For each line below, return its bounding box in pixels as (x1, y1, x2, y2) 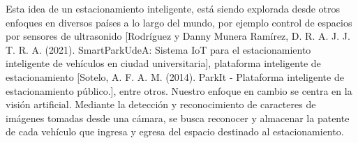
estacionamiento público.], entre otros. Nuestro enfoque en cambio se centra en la (6, 83, 352, 98)
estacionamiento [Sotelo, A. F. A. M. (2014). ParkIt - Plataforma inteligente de (6, 69, 344, 84)
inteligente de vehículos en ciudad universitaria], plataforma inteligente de (6, 56, 321, 70)
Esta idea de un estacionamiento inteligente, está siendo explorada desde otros (6, 1, 341, 15)
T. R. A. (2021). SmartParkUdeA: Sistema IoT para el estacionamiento (6, 42, 311, 57)
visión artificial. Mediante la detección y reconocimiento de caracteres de (6, 97, 316, 112)
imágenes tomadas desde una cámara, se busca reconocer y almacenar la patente (6, 110, 350, 125)
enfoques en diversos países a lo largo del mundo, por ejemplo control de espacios (6, 15, 352, 29)
